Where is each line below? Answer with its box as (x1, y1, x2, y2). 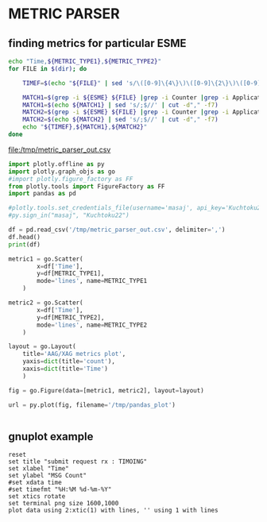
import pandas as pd (8, 190, 77, 198)
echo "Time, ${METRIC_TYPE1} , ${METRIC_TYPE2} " (8, 57, 161, 65)
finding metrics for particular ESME (8, 37, 187, 50)
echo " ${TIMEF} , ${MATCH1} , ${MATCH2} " (22, 123, 148, 131)
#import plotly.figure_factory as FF (8, 175, 133, 183)
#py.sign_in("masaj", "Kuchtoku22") (8, 211, 130, 219)
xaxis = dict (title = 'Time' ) (22, 365, 109, 373)
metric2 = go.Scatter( (8, 299, 83, 307)
